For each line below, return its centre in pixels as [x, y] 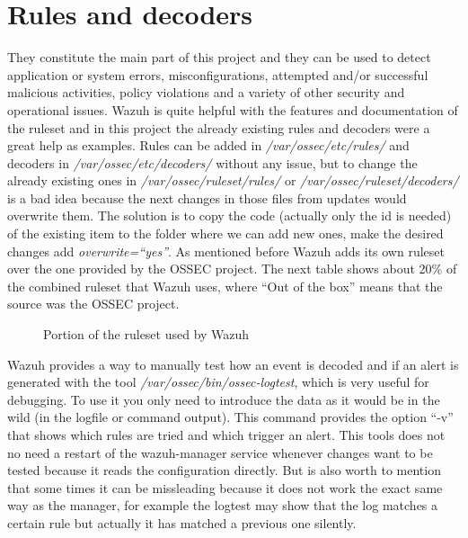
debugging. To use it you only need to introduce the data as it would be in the [224, 399]
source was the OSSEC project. [93, 304]
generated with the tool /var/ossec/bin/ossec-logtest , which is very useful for [218, 382]
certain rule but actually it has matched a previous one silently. [182, 522]
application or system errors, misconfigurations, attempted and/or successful [218, 74]
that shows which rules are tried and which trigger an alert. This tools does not [226, 435]
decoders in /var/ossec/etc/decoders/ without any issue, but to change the [212, 162]
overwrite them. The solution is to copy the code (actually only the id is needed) [230, 215]
